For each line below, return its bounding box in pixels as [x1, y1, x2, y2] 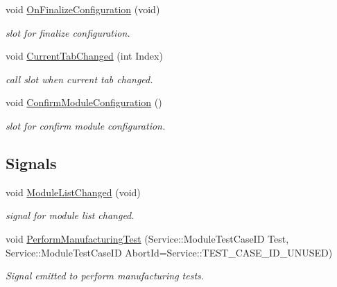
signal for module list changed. [6, 208, 135, 223]
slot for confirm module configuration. [6, 118, 166, 132]
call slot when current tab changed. [6, 71, 153, 86]
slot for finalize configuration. [6, 25, 130, 40]
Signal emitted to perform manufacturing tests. [6, 268, 205, 283]
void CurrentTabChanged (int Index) [6, 49, 163, 63]
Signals [6, 152, 57, 173]
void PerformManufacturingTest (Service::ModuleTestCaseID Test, [6, 231, 289, 245]
